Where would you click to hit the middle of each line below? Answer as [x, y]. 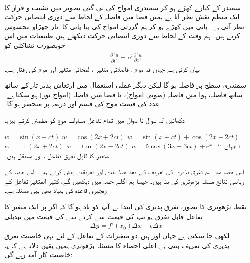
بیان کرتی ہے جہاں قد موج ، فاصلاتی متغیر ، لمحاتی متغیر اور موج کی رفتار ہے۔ [102, 68]
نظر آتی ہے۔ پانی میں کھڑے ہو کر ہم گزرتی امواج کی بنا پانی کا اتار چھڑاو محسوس [124, 26]
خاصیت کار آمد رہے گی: [38, 255]
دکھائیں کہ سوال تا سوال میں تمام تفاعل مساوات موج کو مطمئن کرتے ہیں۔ [95, 120]
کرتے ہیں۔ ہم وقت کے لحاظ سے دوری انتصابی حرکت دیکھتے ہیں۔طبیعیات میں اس [122, 36]
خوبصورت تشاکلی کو [35, 45]
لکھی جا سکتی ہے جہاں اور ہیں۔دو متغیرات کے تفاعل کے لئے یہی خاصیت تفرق [117, 236]
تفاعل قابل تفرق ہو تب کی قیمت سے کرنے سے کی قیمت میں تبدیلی [103, 216]
